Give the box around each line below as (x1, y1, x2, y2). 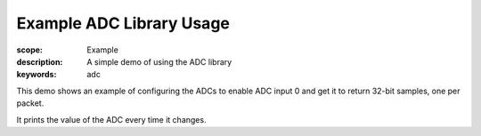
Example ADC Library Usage (16, 13, 231, 33)
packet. (16, 98, 45, 108)
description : (16, 56, 63, 67)
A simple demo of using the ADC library (86, 56, 232, 67)
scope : (16, 44, 44, 55)
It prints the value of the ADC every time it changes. (16, 114, 207, 124)
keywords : (16, 69, 57, 80)
